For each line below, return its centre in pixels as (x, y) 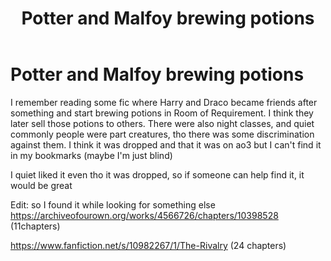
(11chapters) (35, 226)
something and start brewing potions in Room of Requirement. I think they (162, 113)
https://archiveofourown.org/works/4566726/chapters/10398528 (144, 215)
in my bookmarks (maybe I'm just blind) (91, 155)
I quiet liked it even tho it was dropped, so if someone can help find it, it (157, 174)
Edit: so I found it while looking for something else (113, 204)
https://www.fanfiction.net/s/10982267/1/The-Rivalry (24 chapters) (148, 245)
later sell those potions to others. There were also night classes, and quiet (162, 123)
